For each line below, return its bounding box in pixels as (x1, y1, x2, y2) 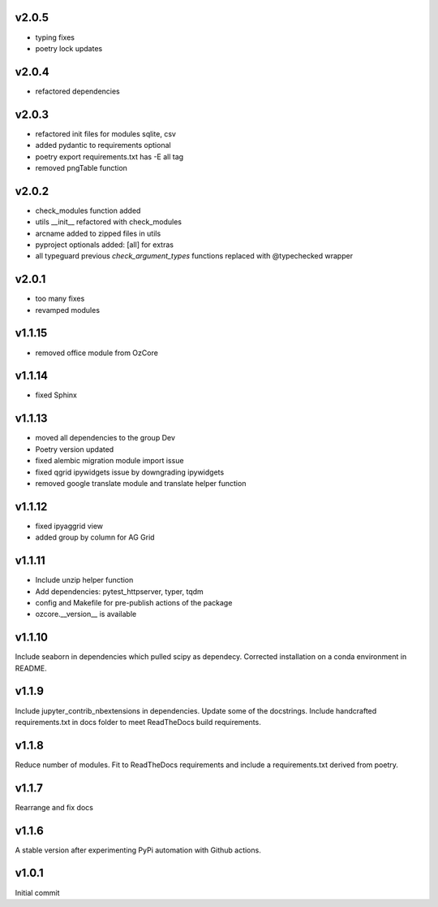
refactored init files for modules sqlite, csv (35, 128, 176, 138)
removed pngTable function (35, 163, 127, 172)
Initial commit (15, 887, 60, 897)
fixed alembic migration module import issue (35, 456, 184, 466)
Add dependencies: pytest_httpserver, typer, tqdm (35, 586, 204, 597)
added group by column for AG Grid (35, 532, 155, 542)
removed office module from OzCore (35, 348, 158, 358)
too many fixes (35, 293, 85, 304)
